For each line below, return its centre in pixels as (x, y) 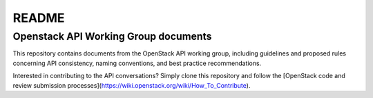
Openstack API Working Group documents (112, 36)
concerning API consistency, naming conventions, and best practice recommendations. (137, 63)
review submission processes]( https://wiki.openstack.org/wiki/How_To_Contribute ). (132, 85)
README (39, 18)
